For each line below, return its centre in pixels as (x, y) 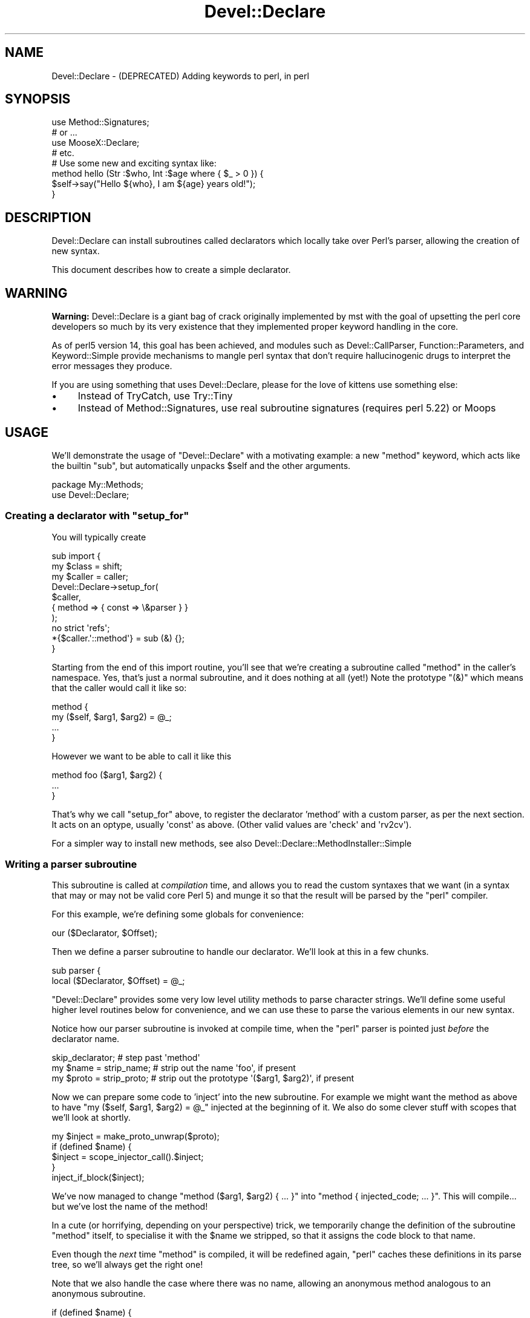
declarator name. (86, 1039)
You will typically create (99, 537)
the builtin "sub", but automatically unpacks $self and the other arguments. (201, 465)
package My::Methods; (98, 484)
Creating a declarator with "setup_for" (97, 516)
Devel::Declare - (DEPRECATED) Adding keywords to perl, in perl (180, 76)
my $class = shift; (87, 566)
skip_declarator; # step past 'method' (126, 1058)
